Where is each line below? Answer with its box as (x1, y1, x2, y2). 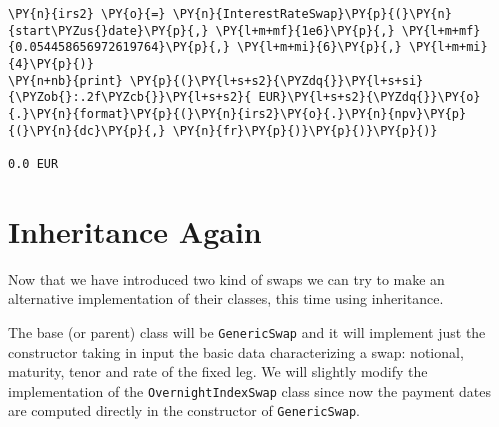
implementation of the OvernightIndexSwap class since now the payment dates (8, 380, 492, 401)
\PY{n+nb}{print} (8, 73, 123, 88)
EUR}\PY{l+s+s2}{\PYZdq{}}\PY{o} (258, 90, 481, 105)
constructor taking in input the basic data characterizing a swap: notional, (8, 341, 464, 362)
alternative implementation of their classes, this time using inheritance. (8, 288, 444, 309)
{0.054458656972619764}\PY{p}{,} (8, 40, 230, 55)
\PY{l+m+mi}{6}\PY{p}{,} (237, 40, 402, 55)
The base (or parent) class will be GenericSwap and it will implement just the (8, 321, 486, 342)
